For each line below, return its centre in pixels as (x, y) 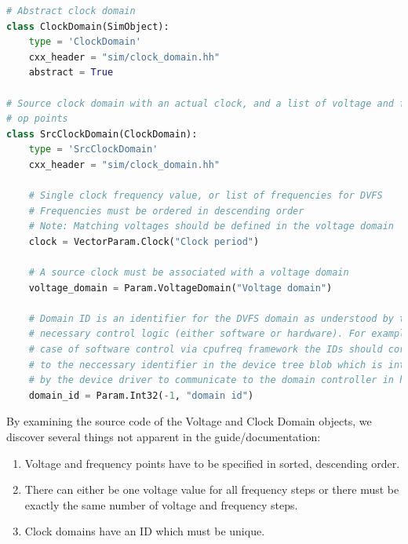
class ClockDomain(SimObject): (88, 26)
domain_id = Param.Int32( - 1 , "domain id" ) (141, 395)
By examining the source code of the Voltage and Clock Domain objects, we (189, 421)
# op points (37, 119)
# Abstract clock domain (71, 11)
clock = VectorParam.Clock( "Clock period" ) (144, 241)
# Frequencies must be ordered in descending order (166, 211)
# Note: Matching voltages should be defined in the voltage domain (211, 226)
